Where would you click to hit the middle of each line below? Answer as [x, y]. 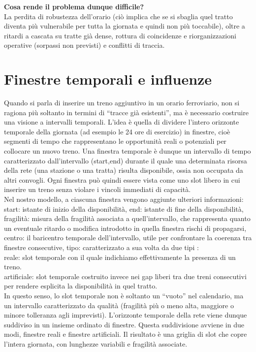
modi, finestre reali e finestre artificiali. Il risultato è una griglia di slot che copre [126, 334]
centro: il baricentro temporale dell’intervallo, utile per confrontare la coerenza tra [128, 238]
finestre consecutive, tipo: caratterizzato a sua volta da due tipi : [101, 247]
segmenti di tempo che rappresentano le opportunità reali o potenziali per [115, 141]
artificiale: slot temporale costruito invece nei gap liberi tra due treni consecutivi [125, 276]
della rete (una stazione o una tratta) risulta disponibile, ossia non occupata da [124, 170]
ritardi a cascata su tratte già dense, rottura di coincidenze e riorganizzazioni [120, 35]
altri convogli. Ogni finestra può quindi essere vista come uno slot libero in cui [122, 179]
